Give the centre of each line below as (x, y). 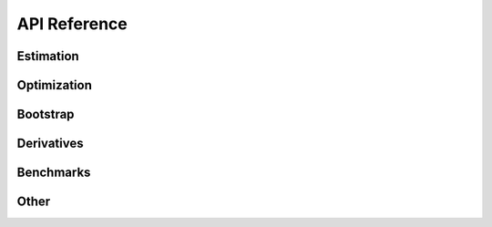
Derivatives (50, 144)
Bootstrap (46, 114)
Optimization (55, 85)
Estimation (48, 56)
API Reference (72, 24)
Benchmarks (54, 173)
